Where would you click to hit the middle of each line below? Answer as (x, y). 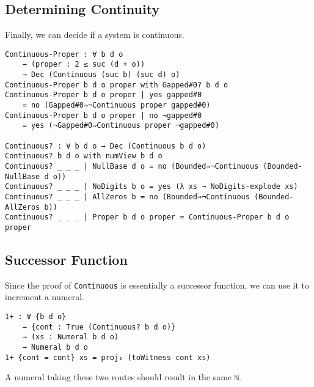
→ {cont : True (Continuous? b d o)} (99, 327)
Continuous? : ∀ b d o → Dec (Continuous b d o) (106, 146)
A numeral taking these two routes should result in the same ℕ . (123, 377)
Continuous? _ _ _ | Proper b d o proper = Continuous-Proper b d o (147, 217)
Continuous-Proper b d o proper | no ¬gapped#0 (104, 115)
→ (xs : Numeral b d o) (71, 337)
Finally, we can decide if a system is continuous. (95, 35)
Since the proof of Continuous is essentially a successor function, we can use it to (157, 285)
